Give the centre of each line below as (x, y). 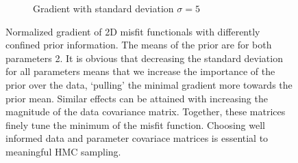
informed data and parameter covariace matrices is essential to (137, 138)
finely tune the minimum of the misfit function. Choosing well (135, 124)
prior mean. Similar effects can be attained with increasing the (137, 98)
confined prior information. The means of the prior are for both (139, 45)
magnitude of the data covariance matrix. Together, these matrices (146, 112)
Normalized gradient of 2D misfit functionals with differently (133, 31)
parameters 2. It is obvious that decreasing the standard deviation (144, 58)
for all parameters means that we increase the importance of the (140, 71)
